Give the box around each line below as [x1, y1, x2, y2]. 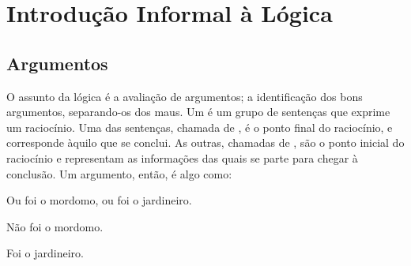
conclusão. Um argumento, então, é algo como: [6, 165, 232, 182]
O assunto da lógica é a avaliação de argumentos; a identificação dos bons [6, 88, 363, 104]
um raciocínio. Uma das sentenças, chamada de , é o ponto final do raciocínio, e [6, 118, 393, 135]
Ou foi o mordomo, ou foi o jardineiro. [6, 192, 192, 208]
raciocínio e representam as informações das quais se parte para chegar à [6, 149, 358, 166]
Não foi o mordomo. [6, 218, 104, 234]
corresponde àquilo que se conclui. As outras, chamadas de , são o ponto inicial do [6, 134, 405, 151]
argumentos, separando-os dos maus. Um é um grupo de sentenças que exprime [6, 103, 390, 120]
